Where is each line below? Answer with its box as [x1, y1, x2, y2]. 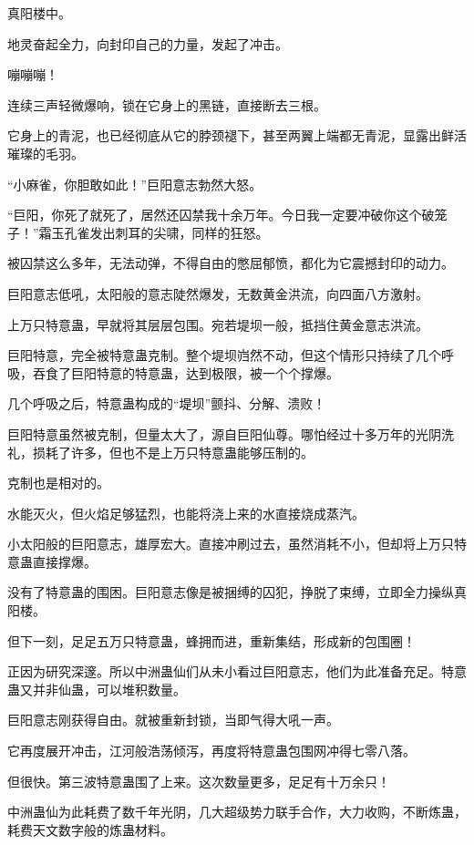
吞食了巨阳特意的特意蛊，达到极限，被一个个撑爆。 [32, 363, 339, 382]
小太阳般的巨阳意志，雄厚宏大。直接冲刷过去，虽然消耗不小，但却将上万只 [7, 534, 454, 553]
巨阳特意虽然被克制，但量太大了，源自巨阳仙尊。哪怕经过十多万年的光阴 [7, 424, 441, 443]
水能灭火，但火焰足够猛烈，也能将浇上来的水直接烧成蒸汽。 [7, 503, 365, 522]
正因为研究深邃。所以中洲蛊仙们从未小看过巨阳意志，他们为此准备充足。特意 [7, 662, 467, 681]
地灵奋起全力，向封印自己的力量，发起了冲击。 [7, 34, 288, 53]
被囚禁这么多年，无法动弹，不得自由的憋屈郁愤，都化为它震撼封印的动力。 [7, 253, 454, 273]
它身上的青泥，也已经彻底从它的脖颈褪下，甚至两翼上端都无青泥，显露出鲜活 [7, 126, 467, 145]
